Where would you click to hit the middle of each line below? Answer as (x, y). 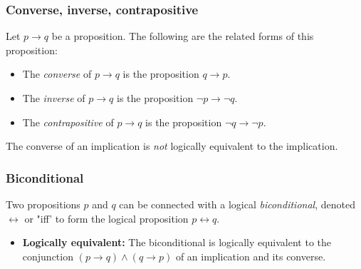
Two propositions (43, 204)
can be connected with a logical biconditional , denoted (237, 204)
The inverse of (54, 98)
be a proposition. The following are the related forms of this (183, 36)
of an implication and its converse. (251, 256)
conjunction (48, 256)
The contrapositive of (68, 122)
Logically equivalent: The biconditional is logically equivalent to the (177, 242)
